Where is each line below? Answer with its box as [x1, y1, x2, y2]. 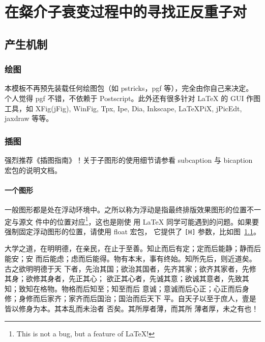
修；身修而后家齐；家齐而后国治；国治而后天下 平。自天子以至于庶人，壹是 [5, 293, 256, 304]
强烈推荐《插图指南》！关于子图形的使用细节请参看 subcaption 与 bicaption [5, 154, 253, 165]
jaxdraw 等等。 [5, 113, 53, 124]
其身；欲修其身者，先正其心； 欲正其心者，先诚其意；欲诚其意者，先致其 [5, 273, 249, 284]
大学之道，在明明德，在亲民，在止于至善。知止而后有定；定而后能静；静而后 [5, 243, 261, 254]
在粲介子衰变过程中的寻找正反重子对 [5, 1, 247, 22]
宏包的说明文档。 [5, 164, 62, 175]
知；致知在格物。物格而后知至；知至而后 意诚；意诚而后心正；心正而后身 [5, 283, 249, 294]
